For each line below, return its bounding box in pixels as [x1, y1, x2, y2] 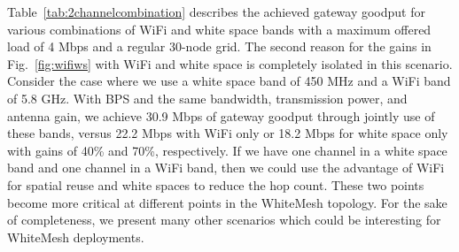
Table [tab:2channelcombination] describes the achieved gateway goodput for [7, 3, 425, 20]
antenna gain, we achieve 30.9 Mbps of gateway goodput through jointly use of [7, 106, 435, 125]
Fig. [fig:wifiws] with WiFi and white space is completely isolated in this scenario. [7, 54, 453, 73]
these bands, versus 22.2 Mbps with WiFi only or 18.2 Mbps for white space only [7, 124, 448, 142]
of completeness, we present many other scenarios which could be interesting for [7, 210, 441, 229]
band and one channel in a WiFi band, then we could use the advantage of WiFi [7, 158, 445, 177]
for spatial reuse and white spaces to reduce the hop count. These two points [7, 175, 424, 194]
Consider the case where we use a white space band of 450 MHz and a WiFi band [7, 72, 451, 90]
